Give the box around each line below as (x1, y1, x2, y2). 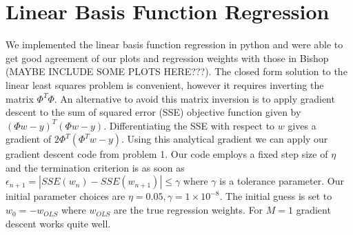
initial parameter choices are (6, 189, 125, 203)
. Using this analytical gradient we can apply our (121, 132, 328, 146)
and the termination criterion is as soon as (6, 160, 185, 174)
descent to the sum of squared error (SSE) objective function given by (6, 105, 301, 119)
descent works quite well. (6, 216, 111, 230)
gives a (288, 118, 316, 132)
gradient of (6, 132, 52, 146)
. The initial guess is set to (219, 189, 332, 203)
